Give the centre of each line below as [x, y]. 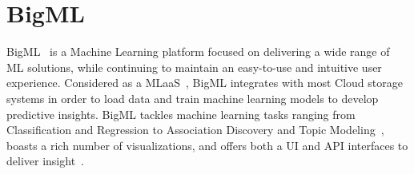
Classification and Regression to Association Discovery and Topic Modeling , [195, 130]
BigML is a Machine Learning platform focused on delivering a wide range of [198, 51]
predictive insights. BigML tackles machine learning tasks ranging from [181, 114]
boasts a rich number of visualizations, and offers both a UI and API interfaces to [207, 145]
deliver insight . [45, 161]
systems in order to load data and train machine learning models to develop [193, 98]
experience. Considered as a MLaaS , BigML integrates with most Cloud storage [205, 83]
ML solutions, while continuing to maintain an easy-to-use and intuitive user [194, 67]
